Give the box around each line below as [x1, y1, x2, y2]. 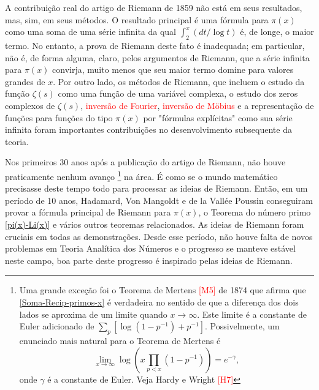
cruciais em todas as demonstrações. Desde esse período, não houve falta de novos [5, 230, 313, 242]
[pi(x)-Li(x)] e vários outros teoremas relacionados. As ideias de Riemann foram [5, 217, 304, 230]
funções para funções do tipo [5, 111, 113, 124]
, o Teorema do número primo [198, 206, 311, 219]
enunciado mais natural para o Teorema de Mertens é [19, 334, 221, 347]
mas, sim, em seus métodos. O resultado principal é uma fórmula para [5, 13, 269, 26]
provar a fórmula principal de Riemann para [5, 206, 171, 219]
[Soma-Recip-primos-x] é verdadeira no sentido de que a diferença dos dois [19, 295, 299, 308]
